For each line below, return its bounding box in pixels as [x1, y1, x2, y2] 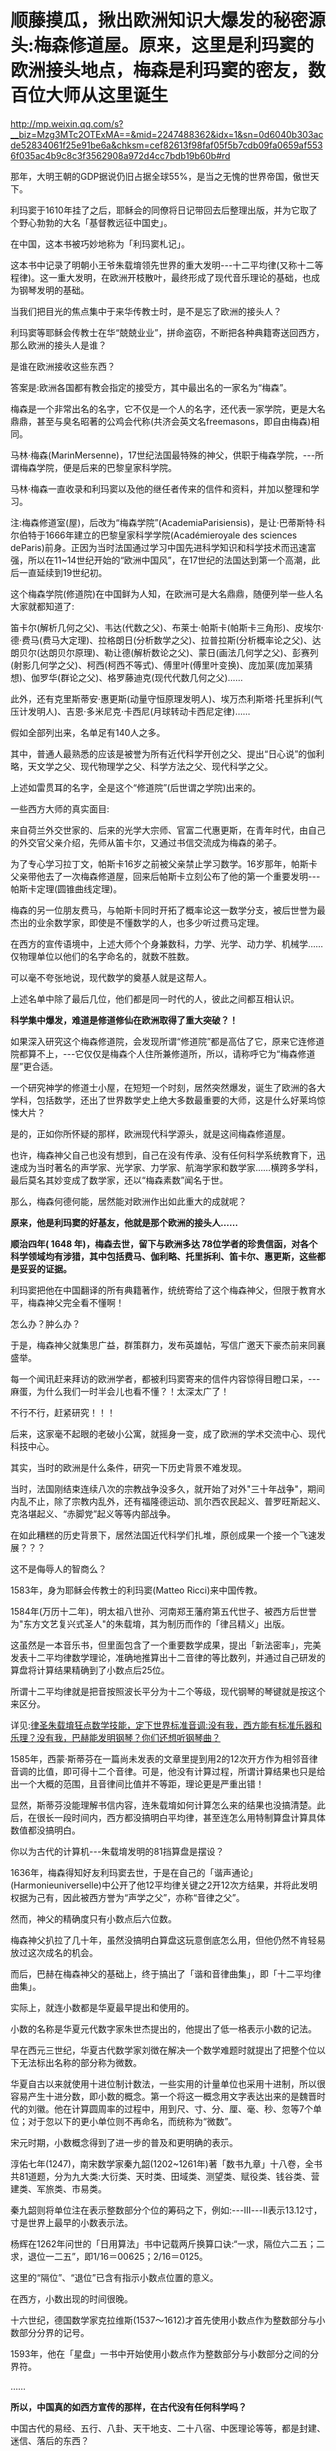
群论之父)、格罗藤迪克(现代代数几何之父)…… [60, 671, 243, 683]
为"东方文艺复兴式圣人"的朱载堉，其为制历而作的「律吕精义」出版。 [10, 1617, 291, 1630]
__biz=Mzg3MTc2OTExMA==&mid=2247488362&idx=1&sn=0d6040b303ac [10, 128, 324, 140]
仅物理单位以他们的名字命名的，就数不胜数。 [10, 950, 195, 962]
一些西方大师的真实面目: [10, 802, 110, 815]
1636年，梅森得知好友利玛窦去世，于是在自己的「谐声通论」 [10, 1866, 258, 1878]
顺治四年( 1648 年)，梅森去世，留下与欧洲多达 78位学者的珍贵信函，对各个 [10, 1237, 318, 1250]
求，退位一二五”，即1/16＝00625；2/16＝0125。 [10, 2250, 208, 2262]
